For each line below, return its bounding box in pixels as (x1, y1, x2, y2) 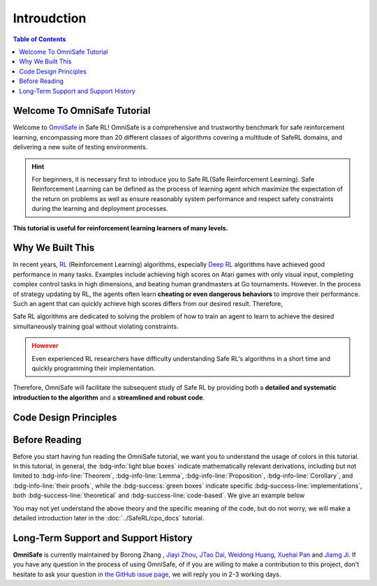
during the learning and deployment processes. (31, 205, 168, 213)
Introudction (13, 10, 87, 26)
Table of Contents (13, 35, 66, 43)
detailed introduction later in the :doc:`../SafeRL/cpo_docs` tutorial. (13, 514, 205, 522)
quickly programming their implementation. (31, 364, 156, 372)
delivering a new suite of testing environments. (13, 143, 148, 152)
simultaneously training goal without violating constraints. (13, 322, 179, 330)
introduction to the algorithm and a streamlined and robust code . (13, 393, 205, 402)
